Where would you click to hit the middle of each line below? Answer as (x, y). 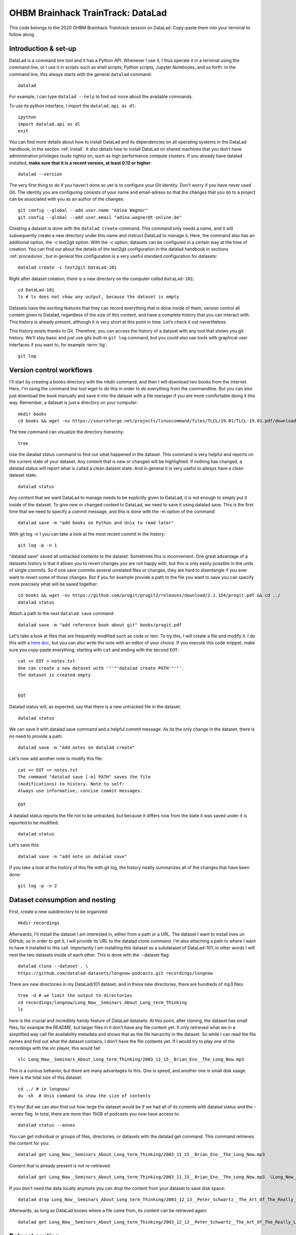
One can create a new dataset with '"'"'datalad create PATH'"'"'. (101, 668)
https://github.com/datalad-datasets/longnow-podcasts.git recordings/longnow (115, 973)
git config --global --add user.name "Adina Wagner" (83, 210)
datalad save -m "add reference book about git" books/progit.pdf (100, 625)
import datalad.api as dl (49, 124)
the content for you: (29, 1143)
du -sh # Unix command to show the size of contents (84, 1096)
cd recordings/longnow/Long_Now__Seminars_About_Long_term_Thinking (102, 1002)
